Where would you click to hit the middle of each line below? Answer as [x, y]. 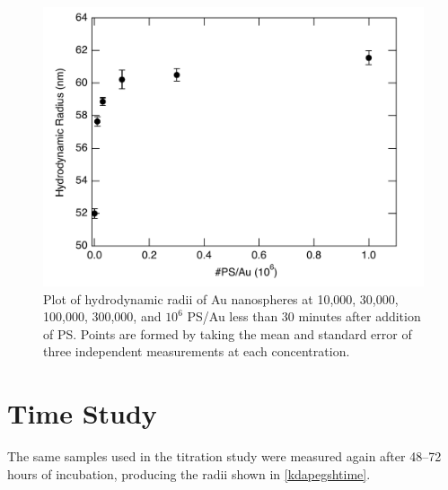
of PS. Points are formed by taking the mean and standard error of [228, 333]
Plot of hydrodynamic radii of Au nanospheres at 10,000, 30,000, [221, 298]
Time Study [82, 413]
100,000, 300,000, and [102, 316]
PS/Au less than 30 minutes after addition [304, 316]
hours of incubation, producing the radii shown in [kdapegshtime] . [189, 473]
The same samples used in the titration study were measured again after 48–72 [224, 456]
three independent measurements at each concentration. [197, 351]
